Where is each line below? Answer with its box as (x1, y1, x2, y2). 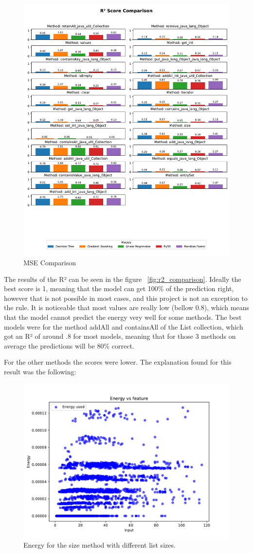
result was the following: (4, 367, 76, 377)
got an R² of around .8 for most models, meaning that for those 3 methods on (4, 331, 236, 341)
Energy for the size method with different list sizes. (23, 540, 176, 550)
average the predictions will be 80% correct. (4, 340, 134, 350)
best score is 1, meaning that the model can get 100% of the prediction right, (4, 283, 234, 294)
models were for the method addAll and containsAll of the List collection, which (4, 321, 243, 332)
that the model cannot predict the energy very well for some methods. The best (4, 312, 242, 322)
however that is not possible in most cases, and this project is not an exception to (4, 293, 248, 303)
